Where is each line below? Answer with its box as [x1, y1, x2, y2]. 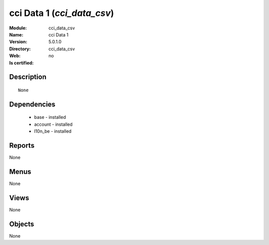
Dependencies [9, 100, 56, 108]
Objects [9, 220, 34, 228]
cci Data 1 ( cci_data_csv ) [9, 7, 114, 18]
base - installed [34, 114, 66, 120]
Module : [9, 25, 27, 31]
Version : [9, 39, 27, 45]
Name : [9, 31, 23, 37]
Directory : [9, 45, 31, 52]
